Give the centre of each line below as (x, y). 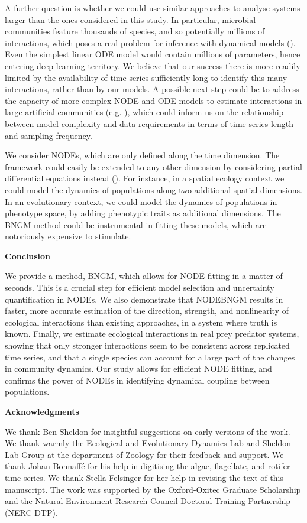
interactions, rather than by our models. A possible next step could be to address (152, 89)
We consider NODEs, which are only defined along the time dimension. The (142, 155)
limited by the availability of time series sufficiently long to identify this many (146, 77)
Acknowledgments (42, 411)
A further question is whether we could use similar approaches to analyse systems (153, 8)
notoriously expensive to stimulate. (68, 236)
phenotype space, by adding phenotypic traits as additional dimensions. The (143, 213)
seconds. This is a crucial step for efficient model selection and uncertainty (140, 288)
